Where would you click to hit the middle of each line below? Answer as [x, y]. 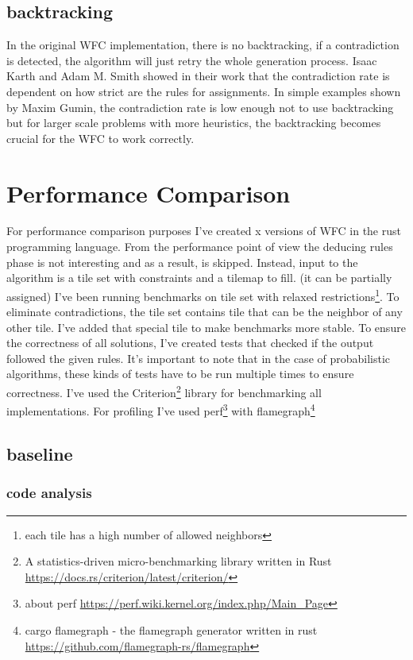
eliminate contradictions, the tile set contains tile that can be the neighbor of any [205, 312]
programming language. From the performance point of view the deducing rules [200, 247]
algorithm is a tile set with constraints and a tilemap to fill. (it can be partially [199, 278]
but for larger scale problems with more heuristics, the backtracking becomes [194, 123]
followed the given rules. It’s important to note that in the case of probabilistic [199, 358]
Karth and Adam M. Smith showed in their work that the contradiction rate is [198, 76]
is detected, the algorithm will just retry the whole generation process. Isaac [192, 60]
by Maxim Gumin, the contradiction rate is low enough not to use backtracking [200, 107]
